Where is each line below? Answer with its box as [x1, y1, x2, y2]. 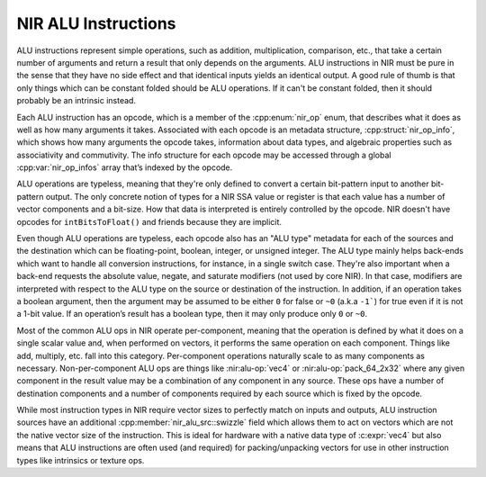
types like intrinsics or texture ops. [16, 454, 145, 465]
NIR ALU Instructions [16, 13, 176, 33]
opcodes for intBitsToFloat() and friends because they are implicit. [16, 216, 283, 227]
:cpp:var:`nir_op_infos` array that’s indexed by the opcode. [16, 162, 233, 173]
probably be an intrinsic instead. [16, 95, 137, 106]
